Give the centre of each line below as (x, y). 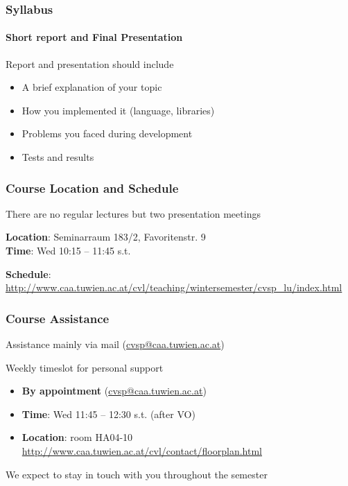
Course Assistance (58, 318)
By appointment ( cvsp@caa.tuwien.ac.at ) (114, 391)
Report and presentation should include (90, 63)
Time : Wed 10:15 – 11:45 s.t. (68, 251)
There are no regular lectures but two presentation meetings (133, 213)
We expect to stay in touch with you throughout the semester (137, 474)
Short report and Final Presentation (94, 37)
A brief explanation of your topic (92, 87)
